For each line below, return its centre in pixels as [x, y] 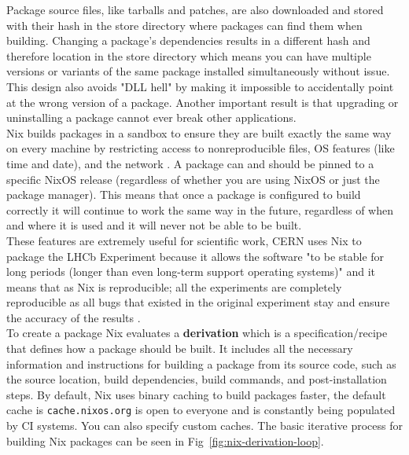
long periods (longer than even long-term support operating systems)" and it [191, 272]
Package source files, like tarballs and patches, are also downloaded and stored [195, 9]
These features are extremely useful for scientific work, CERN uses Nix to [184, 240]
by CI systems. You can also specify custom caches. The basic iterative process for [205, 426]
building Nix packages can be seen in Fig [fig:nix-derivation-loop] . [165, 440]
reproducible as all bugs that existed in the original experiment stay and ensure [198, 302]
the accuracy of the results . [74, 317]
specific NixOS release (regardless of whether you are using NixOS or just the [193, 179]
